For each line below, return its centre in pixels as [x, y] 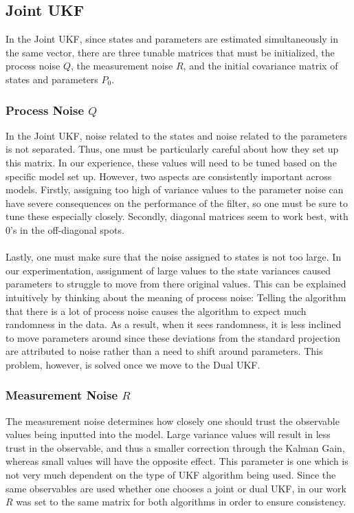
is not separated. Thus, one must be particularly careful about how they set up [172, 149]
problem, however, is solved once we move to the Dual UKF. [133, 364]
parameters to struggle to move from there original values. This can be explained [176, 284]
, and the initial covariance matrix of [261, 66]
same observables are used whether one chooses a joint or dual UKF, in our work [176, 488]
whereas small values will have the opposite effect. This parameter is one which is [177, 461]
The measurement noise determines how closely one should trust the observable [173, 421]
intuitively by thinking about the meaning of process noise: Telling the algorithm [176, 297]
